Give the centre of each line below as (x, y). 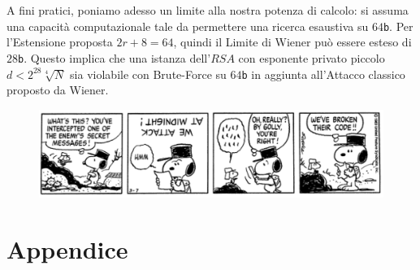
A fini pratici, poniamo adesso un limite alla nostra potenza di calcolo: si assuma (208, 10)
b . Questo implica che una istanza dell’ (115, 57)
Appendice (67, 248)
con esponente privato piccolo (312, 57)
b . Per (398, 26)
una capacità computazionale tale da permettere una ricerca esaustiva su (188, 26)
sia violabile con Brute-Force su (148, 74)
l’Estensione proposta (60, 42)
